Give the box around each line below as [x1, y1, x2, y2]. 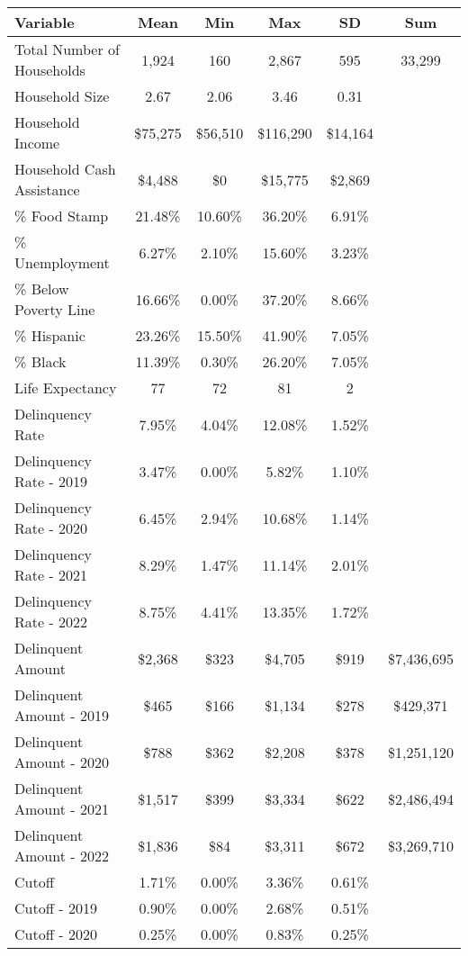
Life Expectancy [14, 377, 117, 398]
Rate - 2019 [14, 471, 88, 492]
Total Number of [14, 39, 120, 59]
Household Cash [14, 158, 116, 179]
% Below [14, 278, 69, 299]
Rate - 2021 [14, 564, 88, 585]
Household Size [14, 86, 110, 106]
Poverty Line [14, 299, 95, 320]
